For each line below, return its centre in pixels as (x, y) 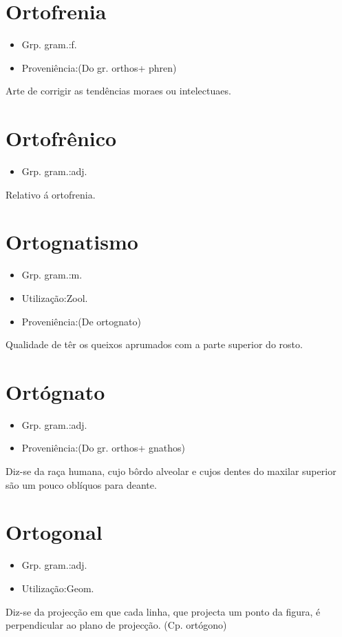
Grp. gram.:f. (49, 44)
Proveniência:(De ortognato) (81, 321)
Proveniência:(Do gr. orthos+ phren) (99, 67)
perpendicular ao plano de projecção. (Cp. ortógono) (116, 625)
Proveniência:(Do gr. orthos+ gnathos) (103, 448)
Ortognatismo (72, 242)
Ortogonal (54, 532)
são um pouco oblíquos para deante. (81, 484)
